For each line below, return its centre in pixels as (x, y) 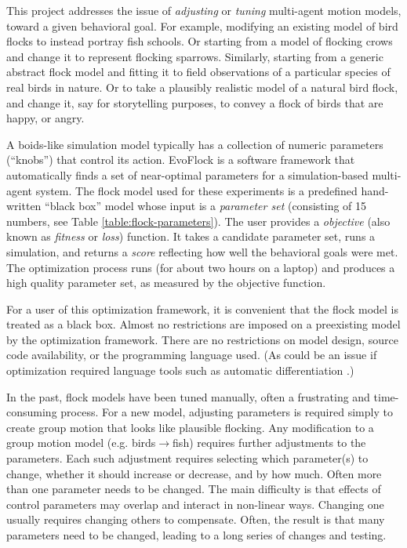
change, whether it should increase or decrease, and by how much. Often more (194, 473)
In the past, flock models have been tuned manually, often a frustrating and (188, 396)
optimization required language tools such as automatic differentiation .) (180, 370)
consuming (32, 412)
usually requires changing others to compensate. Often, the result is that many (196, 519)
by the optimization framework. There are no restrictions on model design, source (202, 339)
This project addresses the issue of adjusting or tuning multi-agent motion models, (204, 10)
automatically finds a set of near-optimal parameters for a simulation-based (187, 174)
